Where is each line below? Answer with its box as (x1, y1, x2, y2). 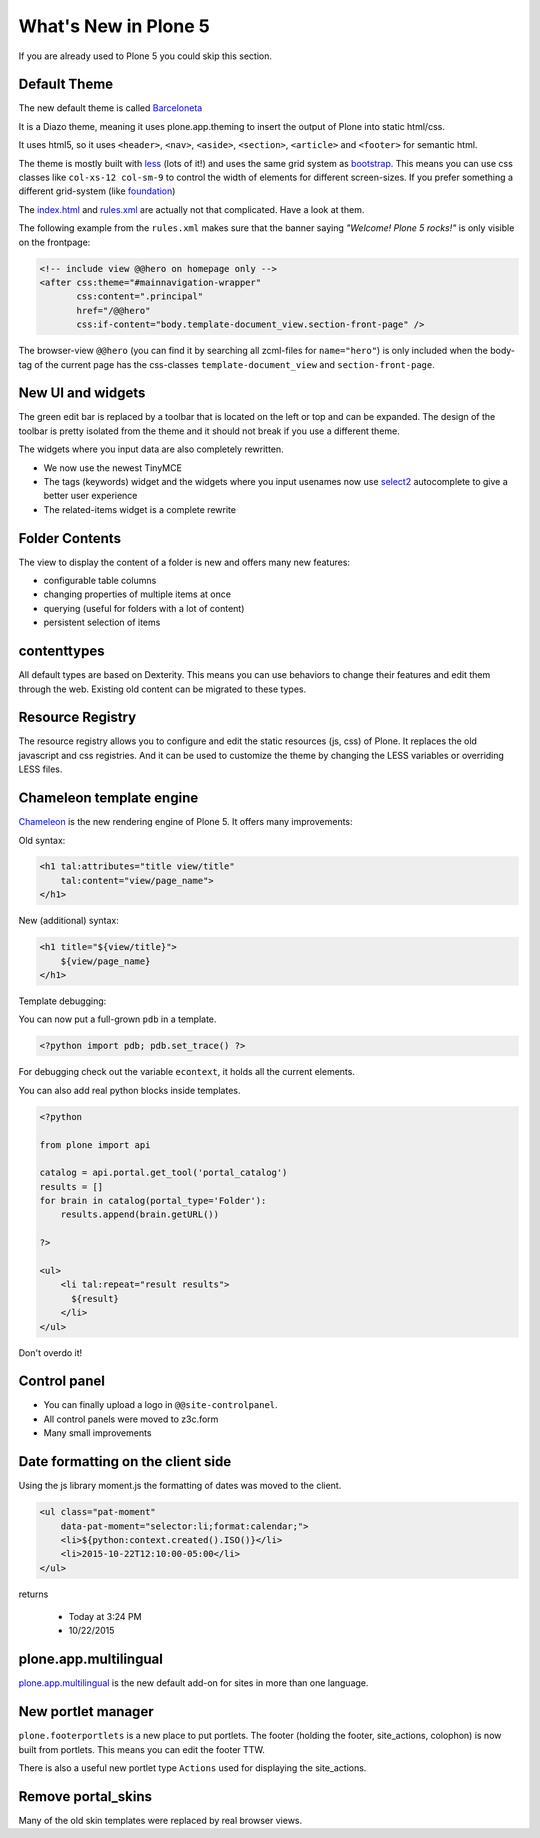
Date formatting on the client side (18, 1453, 232, 1470)
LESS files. (18, 763, 63, 775)
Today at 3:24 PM (68, 1611, 142, 1623)
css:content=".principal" (76, 291, 204, 302)
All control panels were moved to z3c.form (43, 1413, 219, 1425)
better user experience (43, 490, 138, 502)
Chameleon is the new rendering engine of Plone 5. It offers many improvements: (18, 816, 354, 828)
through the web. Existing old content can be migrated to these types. (18, 683, 307, 695)
